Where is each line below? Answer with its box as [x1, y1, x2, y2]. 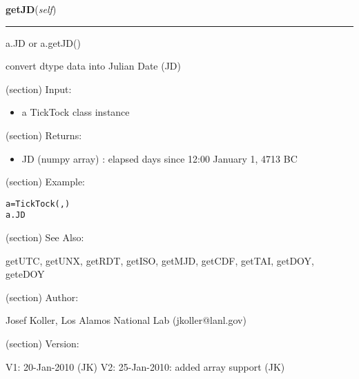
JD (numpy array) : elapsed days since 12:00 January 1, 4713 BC [21, 151, 298, 165]
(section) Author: [6, 289, 79, 304]
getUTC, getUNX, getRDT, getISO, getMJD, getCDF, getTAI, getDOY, [6, 253, 314, 267]
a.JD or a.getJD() [6, 35, 81, 50]
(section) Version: [6, 336, 79, 351]
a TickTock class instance [21, 105, 130, 119]
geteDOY [6, 267, 45, 281]
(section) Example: [6, 174, 85, 189]
